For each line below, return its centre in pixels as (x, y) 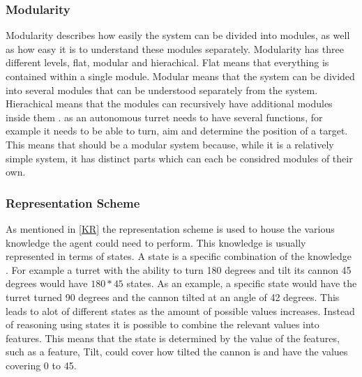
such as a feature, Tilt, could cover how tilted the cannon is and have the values (177, 352)
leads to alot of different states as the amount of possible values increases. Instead (180, 310)
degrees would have (47, 283)
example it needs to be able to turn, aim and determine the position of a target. (177, 131)
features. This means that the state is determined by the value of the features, (173, 338)
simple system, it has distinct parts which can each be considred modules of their (179, 158)
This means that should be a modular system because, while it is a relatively (170, 144)
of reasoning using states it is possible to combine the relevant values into (163, 324)
